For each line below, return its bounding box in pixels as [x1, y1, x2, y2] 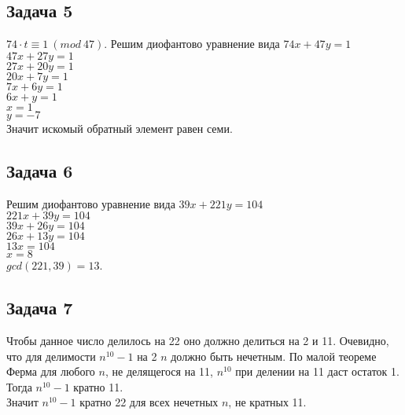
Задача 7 [6, 296, 73, 320]
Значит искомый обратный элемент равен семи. [6, 119, 233, 136]
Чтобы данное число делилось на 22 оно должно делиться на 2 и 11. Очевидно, [6, 332, 389, 348]
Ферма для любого [6, 363, 95, 380]
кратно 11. [73, 378, 123, 395]
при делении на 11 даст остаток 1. [235, 363, 399, 380]
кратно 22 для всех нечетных [79, 394, 219, 410]
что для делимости [6, 347, 96, 364]
